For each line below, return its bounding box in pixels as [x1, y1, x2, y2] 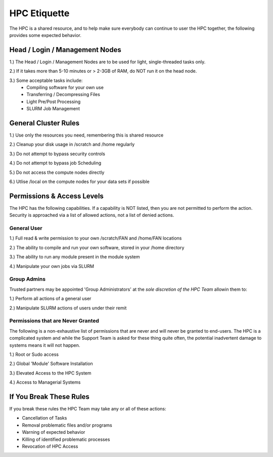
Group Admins [9, 276, 45, 283]
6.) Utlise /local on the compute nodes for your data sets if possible [9, 178, 150, 185]
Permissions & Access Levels [9, 192, 104, 200]
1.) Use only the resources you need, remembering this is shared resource [9, 132, 164, 139]
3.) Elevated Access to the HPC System [9, 370, 92, 376]
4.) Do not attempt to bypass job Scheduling [9, 160, 102, 166]
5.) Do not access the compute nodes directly [9, 169, 105, 175]
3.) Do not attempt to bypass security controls [9, 151, 106, 157]
